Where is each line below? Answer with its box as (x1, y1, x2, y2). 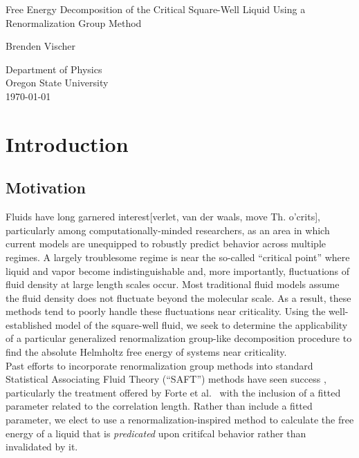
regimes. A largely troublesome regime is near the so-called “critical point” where (6, 249, 350, 264)
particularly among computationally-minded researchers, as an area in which (6, 222, 330, 237)
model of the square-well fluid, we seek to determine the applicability (55, 317, 348, 332)
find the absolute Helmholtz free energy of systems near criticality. (6, 345, 287, 359)
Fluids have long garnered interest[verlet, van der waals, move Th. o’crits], (6, 209, 320, 224)
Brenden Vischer (6, 39, 76, 53)
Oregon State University (6, 75, 109, 90)
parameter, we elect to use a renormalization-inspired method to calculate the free (6, 412, 354, 427)
